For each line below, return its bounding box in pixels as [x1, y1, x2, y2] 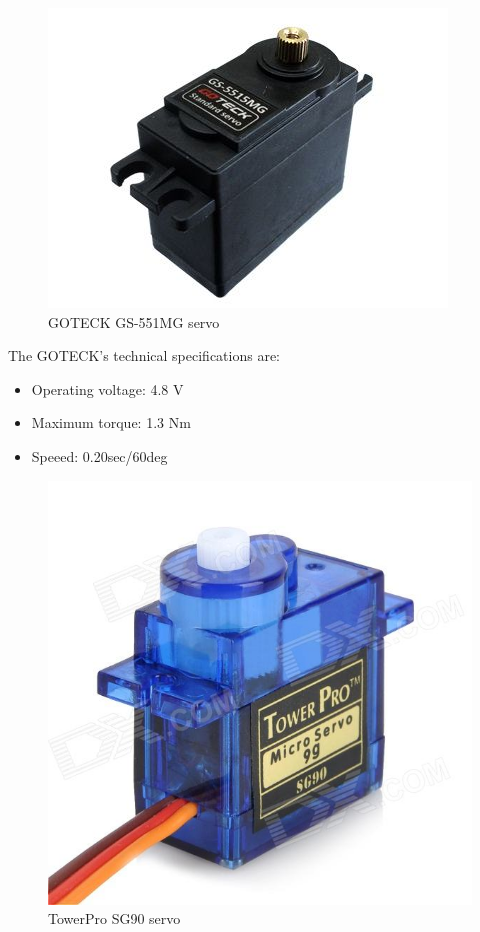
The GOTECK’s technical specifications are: [8, 345, 280, 366]
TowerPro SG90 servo [48, 908, 181, 929]
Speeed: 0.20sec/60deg [31, 445, 168, 466]
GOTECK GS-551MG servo [48, 311, 220, 332]
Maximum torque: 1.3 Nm [31, 412, 191, 433]
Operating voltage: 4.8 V [31, 378, 184, 399]
